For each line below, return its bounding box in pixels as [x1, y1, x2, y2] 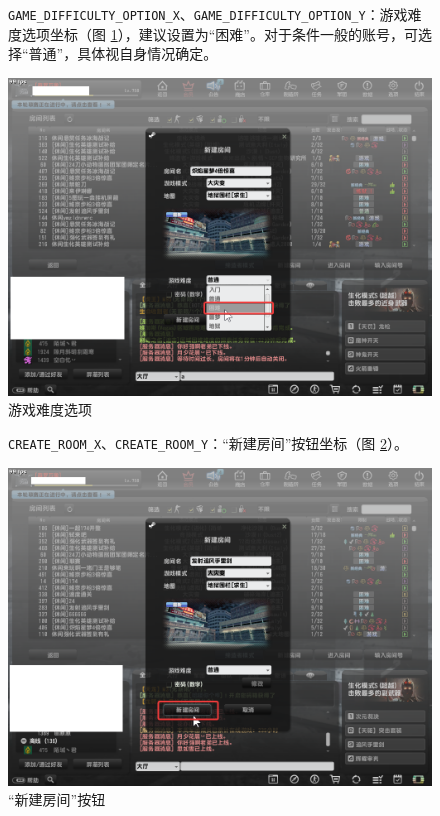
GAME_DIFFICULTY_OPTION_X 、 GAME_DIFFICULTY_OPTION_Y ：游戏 [8, 4, 408, 24]
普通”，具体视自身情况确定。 [28, 43, 218, 64]
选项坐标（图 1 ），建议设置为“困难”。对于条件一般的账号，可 [21, 23, 418, 44]
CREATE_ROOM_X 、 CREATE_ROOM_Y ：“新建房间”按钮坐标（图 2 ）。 [8, 433, 409, 454]
